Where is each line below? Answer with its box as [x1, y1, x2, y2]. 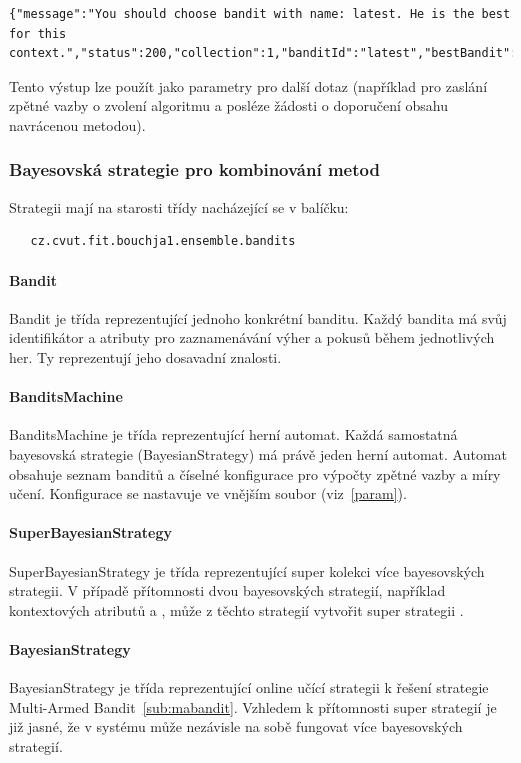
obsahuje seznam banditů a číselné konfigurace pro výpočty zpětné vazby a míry [9, 463, 501, 484]
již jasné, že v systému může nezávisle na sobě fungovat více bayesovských [9, 716, 463, 737]
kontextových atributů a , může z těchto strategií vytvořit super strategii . [9, 599, 464, 620]
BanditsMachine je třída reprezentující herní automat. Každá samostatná [9, 424, 458, 445]
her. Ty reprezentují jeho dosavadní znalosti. [9, 346, 282, 367]
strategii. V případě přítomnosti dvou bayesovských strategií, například [9, 580, 446, 601]
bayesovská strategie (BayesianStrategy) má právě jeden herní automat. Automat [9, 443, 508, 464]
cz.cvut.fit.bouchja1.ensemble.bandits [30, 234, 296, 249]
